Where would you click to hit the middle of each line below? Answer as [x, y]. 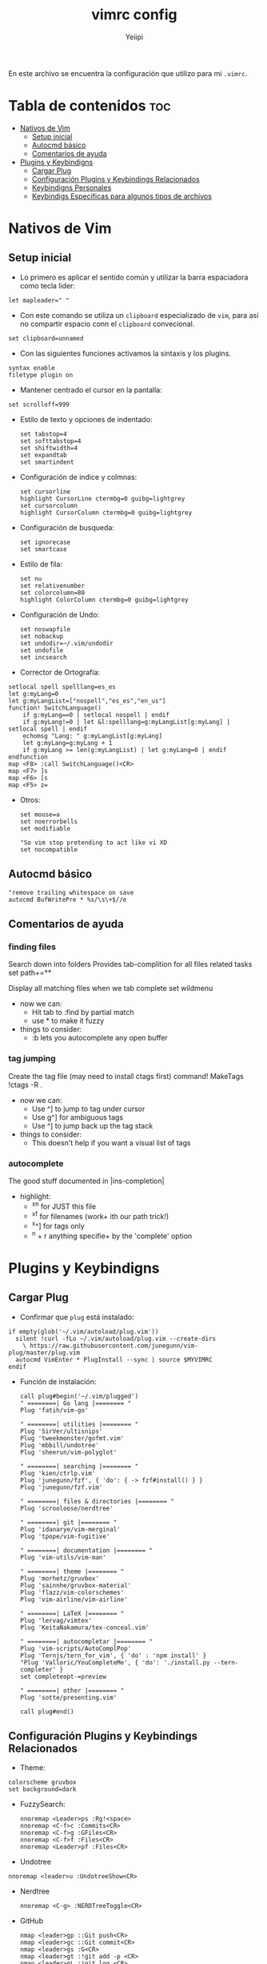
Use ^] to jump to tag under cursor [88, 1109]
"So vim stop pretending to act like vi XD [94, 843]
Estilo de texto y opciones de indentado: [86, 419]
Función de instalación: [58, 1381]
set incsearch [43, 657]
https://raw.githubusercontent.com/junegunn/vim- [114, 1346]
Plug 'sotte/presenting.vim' [68, 1697]
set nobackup [42, 636]
